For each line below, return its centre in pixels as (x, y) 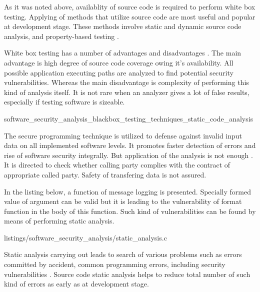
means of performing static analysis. (59, 221)
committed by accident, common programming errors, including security (115, 264)
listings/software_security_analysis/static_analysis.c (85, 237)
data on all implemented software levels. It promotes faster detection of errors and (130, 145)
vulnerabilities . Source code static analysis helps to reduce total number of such (127, 274)
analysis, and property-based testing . (61, 36)
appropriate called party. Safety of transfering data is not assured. (105, 174)
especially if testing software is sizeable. (64, 102)
